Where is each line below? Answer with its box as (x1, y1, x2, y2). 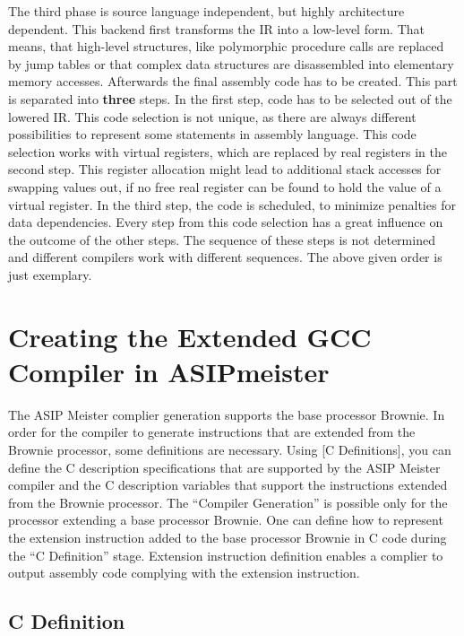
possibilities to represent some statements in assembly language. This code (8, 125, 417, 144)
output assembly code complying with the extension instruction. (8, 563, 360, 582)
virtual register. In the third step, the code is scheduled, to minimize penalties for (8, 195, 456, 213)
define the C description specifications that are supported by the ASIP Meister (8, 457, 441, 476)
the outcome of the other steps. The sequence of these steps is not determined (8, 230, 435, 248)
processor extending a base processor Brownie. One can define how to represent (8, 510, 443, 529)
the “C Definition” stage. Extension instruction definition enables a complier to (8, 545, 443, 564)
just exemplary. (8, 265, 92, 283)
